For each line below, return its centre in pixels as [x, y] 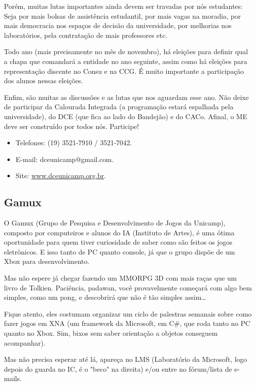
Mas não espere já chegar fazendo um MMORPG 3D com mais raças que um [120, 278]
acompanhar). [25, 342]
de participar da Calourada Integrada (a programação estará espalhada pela [119, 107]
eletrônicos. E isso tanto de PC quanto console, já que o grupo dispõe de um [120, 251]
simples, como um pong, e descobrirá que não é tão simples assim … [105, 297]
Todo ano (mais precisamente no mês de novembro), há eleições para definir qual [126, 51]
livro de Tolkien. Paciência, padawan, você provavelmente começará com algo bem [128, 287]
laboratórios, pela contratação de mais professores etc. [86, 35]
